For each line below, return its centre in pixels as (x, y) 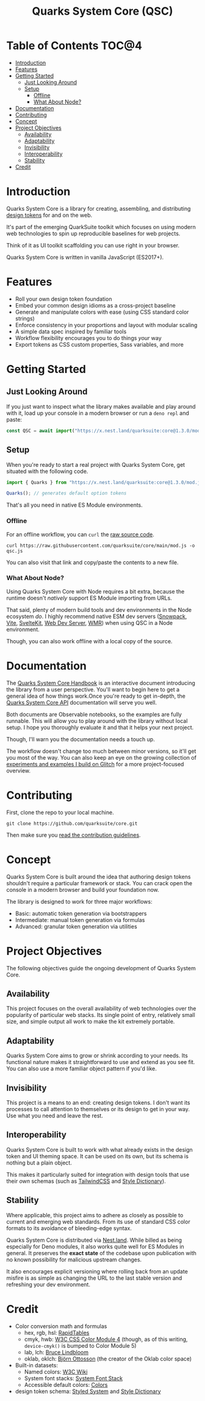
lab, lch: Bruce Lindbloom (56, 1352)
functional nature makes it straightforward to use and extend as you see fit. (101, 1062)
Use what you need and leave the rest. (55, 1116)
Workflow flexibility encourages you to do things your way (88, 338)
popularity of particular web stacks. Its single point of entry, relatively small (101, 1015)
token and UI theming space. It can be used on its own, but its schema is (98, 1156)
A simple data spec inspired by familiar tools (71, 331)
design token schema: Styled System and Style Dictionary (88, 1391)
